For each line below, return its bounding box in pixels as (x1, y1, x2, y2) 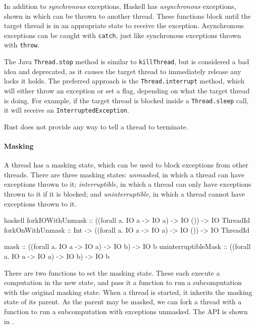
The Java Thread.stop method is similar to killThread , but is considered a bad (4, 56, 250, 67)
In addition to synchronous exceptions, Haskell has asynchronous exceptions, (4, 1, 236, 11)
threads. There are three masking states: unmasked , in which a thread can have (4, 169, 245, 179)
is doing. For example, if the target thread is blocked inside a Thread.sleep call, (4, 95, 249, 105)
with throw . (4, 40, 40, 50)
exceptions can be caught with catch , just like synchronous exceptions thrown (4, 30, 241, 40)
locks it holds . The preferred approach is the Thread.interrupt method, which (4, 76, 245, 86)
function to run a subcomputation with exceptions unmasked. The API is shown (4, 306, 248, 317)
